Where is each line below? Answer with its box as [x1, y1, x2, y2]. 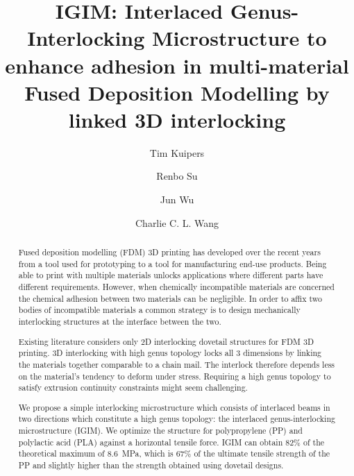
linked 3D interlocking [68, 105, 286, 133]
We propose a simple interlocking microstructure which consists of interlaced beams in [18, 401, 330, 413]
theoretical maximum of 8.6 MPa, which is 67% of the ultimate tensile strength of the [18, 448, 330, 459]
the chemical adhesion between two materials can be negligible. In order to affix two [18, 292, 322, 304]
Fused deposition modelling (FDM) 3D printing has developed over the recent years [18, 246, 321, 258]
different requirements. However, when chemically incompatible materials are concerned [18, 281, 335, 293]
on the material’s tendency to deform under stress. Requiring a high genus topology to [18, 370, 331, 382]
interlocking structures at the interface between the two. [18, 315, 221, 327]
